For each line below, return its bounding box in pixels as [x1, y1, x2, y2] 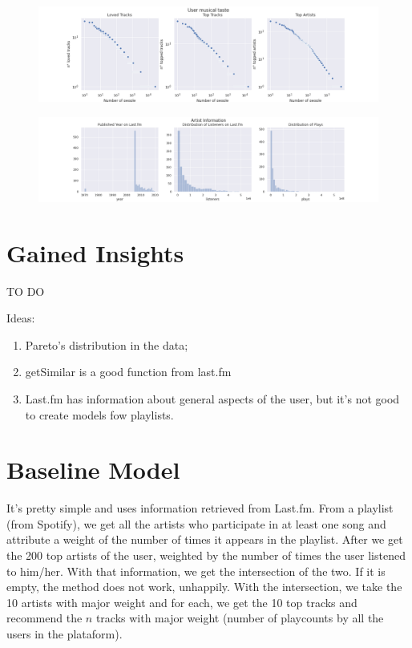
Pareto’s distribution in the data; [25, 336, 188, 353]
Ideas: [6, 310, 35, 326]
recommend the [6, 610, 83, 626]
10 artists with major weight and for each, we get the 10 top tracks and [6, 593, 357, 610]
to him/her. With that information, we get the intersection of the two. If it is [6, 562, 386, 579]
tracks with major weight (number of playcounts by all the [95, 610, 384, 626]
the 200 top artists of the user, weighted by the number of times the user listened [6, 547, 406, 564]
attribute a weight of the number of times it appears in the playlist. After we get [6, 531, 403, 548]
